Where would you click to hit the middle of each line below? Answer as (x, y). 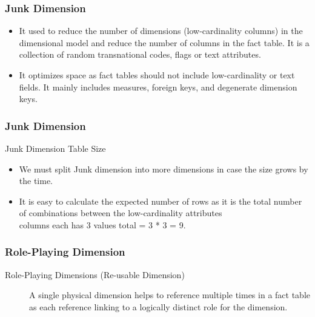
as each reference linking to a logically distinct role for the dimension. (158, 306)
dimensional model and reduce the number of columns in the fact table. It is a (164, 42)
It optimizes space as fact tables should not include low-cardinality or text (157, 75)
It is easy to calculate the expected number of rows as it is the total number (161, 201)
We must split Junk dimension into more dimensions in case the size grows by (164, 169)
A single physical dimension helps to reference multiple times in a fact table (170, 295)
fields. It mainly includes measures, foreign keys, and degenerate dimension (158, 87)
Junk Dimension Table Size (55, 148)
